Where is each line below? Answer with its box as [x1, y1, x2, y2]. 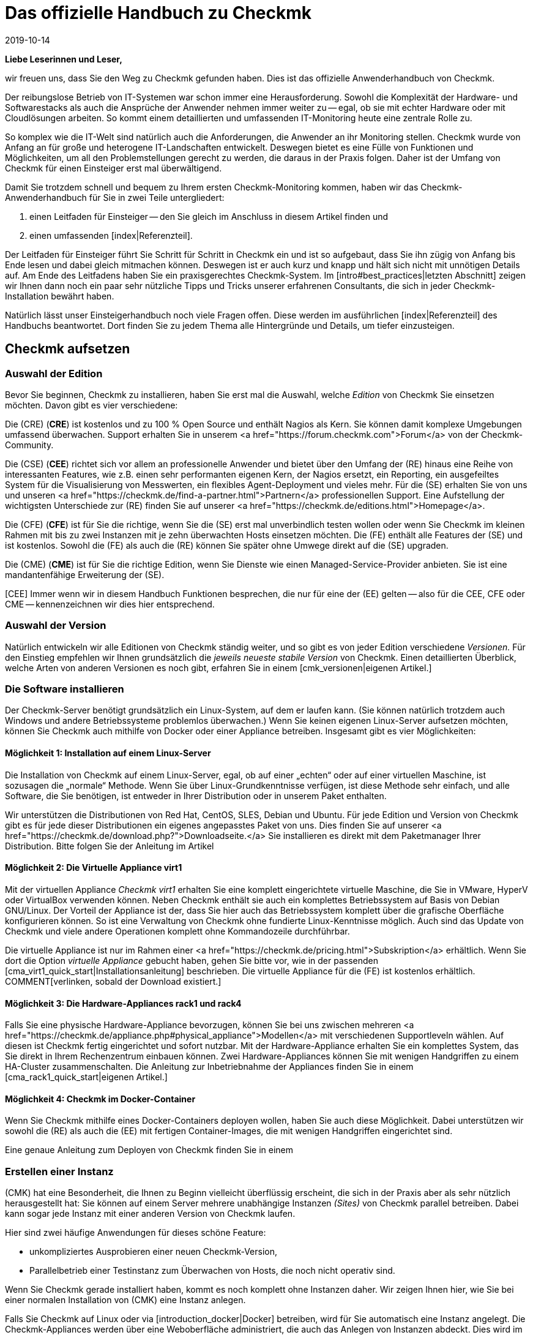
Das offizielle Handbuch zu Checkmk [5, 2, 312, 23]
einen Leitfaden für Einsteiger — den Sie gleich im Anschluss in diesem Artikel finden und [29, 211, 389, 222]
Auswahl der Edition [5, 367, 103, 380]
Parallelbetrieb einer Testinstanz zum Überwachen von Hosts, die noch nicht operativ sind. [29, 1265, 395, 1276]
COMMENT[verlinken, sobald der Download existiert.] [5, 976, 222, 987]
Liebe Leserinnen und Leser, [5, 53, 122, 64]
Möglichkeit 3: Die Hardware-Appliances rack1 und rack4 [5, 998, 242, 1009]
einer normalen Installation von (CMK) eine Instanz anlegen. [5, 1295, 246, 1306]
